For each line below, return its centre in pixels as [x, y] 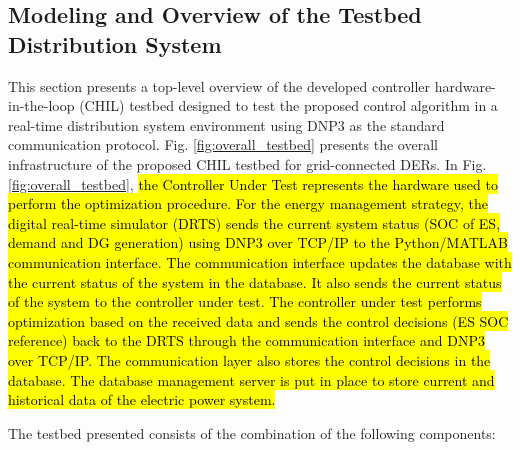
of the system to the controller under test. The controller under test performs [245, 301]
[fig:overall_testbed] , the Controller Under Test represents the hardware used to [253, 183]
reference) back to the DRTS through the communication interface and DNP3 [246, 340]
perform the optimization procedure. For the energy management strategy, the [248, 203]
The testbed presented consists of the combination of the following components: [252, 432]
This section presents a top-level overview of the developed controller [219, 85]
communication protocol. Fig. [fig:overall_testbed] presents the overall [223, 144]
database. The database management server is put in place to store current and [251, 379]
